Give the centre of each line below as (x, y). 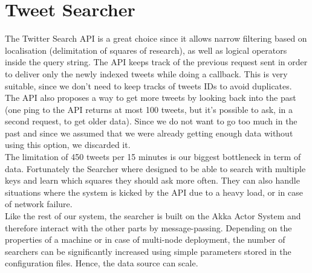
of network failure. (39, 204)
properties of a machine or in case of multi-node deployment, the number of (145, 239)
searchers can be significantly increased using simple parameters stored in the (148, 251)
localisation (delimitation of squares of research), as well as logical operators (146, 50)
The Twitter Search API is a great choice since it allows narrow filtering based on (156, 38)
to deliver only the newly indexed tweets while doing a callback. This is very (146, 73)
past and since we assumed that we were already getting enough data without (149, 133)
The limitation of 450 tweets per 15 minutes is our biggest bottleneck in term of (153, 157)
